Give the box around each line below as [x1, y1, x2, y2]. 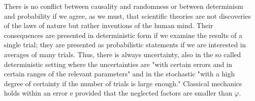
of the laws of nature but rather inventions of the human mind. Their [4, 20, 213, 31]
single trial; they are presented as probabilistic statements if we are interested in [4, 39, 246, 50]
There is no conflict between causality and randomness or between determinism [4, 1, 243, 11]
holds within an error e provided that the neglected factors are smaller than [4, 88, 232, 98]
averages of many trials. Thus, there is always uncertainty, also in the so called [4, 49, 241, 59]
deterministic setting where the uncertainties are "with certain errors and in [4, 59, 232, 69]
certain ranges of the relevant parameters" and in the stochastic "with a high [4, 68, 235, 79]
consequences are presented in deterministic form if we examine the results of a [4, 30, 242, 40]
